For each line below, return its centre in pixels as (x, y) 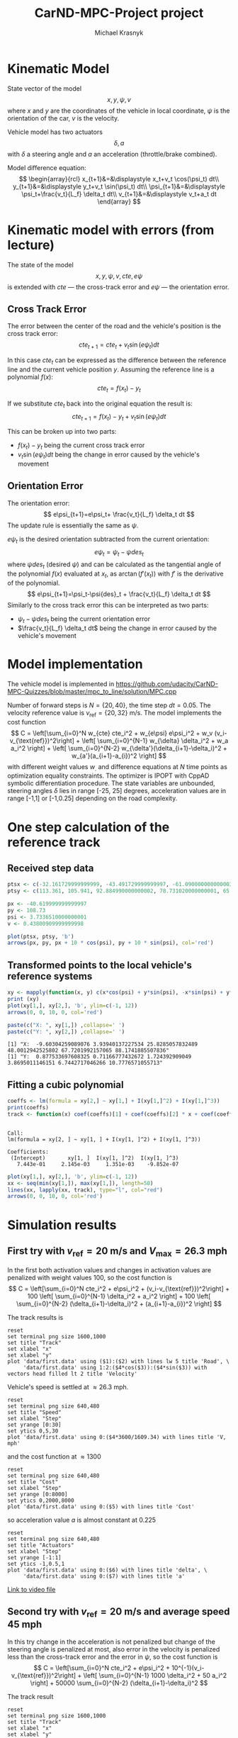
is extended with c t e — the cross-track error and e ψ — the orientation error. (118, 287)
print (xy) (23, 999)
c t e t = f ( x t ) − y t (119, 389)
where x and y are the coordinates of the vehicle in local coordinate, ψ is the (119, 111)
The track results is (35, 1317)
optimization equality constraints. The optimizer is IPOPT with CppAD (108, 776)
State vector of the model (45, 88)
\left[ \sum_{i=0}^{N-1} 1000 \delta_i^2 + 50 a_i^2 (155, 1675)
